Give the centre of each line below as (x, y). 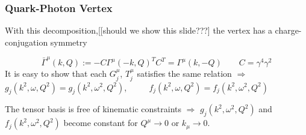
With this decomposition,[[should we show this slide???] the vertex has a (139, 30)
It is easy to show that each (56, 73)
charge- (288, 30)
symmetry (69, 42)
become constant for (101, 123)
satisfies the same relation (184, 73)
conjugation (27, 42)
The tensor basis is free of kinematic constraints (93, 109)
